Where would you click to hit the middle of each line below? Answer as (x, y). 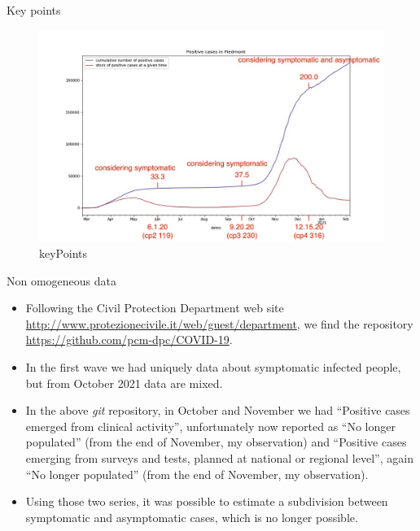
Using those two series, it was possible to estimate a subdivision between (207, 501)
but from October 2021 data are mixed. (124, 383)
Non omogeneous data (62, 280)
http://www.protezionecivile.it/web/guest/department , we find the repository (219, 323)
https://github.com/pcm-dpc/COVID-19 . (129, 339)
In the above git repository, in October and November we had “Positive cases (218, 410)
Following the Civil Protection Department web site (155, 308)
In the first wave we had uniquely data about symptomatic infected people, (213, 367)
